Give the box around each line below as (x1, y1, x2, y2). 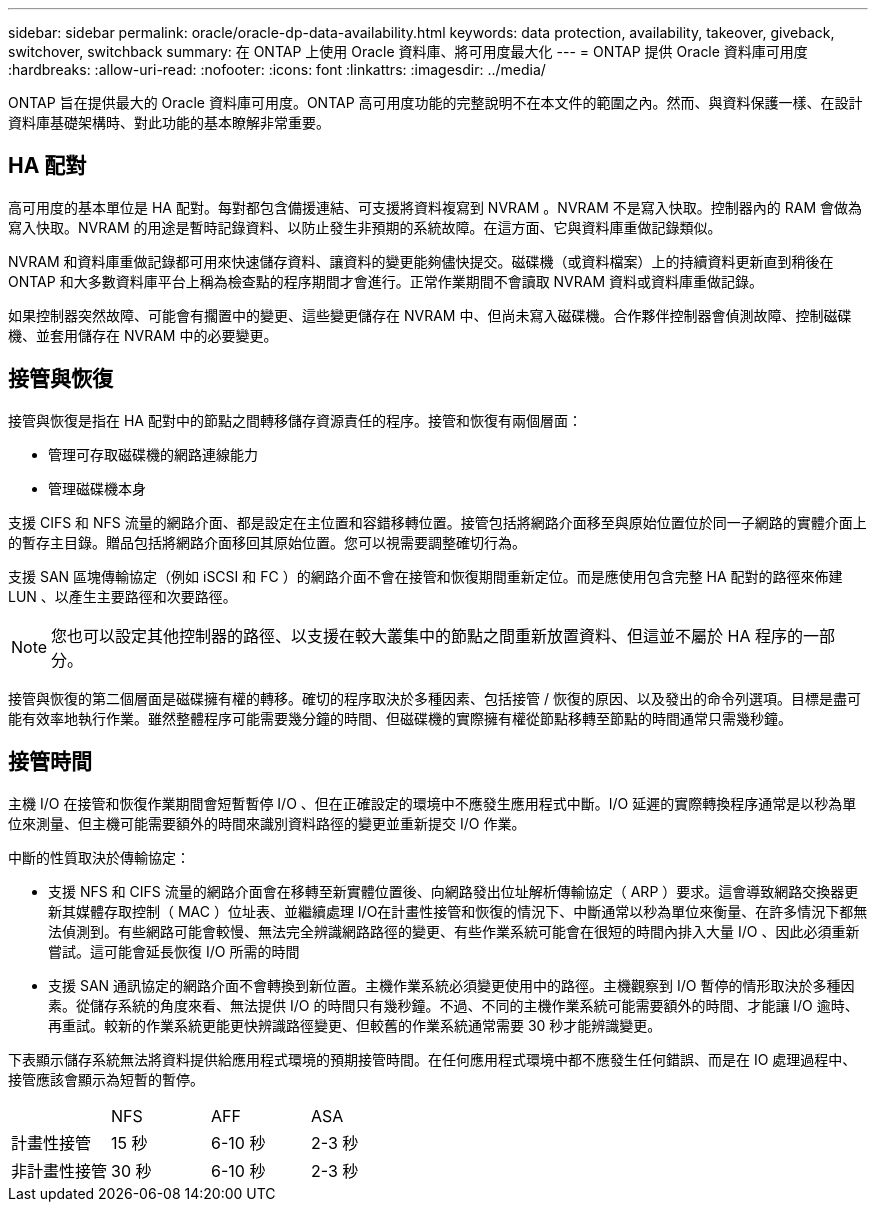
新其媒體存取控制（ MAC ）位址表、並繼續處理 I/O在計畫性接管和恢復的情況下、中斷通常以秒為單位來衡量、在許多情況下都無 (48, 902, 868, 920)
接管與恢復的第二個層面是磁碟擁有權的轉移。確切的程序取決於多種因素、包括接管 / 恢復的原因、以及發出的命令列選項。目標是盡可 (8, 689, 861, 707)
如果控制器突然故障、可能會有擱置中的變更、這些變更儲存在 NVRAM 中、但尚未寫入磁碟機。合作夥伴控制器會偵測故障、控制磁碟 (8, 306, 852, 324)
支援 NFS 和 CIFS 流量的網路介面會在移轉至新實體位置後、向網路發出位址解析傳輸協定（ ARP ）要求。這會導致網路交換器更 (48, 882, 859, 900)
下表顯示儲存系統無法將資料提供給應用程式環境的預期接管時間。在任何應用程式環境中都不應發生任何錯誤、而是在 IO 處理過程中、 (8, 1050, 857, 1068)
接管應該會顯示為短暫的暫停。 (8, 1070, 204, 1088)
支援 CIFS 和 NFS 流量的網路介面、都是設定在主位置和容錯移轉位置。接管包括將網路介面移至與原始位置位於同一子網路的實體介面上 (8, 513, 867, 531)
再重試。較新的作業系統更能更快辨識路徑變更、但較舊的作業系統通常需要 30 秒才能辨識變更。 (48, 1016, 662, 1034)
